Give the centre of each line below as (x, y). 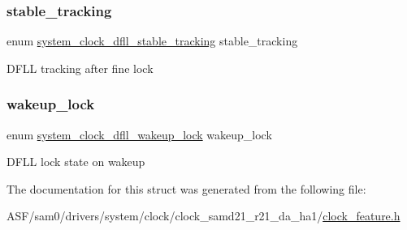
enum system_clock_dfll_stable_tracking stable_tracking (152, 41)
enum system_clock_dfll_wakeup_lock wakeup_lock (139, 134)
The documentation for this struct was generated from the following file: (186, 188)
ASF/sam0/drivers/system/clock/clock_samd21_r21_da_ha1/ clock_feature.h (203, 216)
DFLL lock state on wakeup (76, 162)
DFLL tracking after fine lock (80, 68)
